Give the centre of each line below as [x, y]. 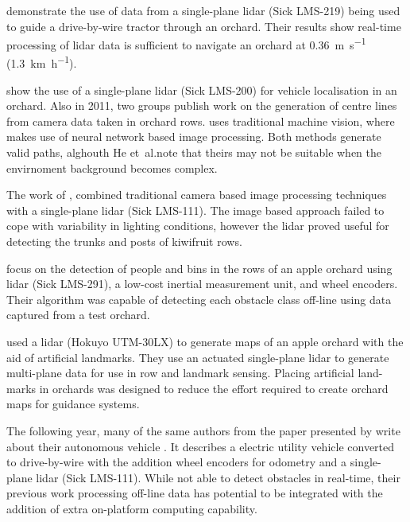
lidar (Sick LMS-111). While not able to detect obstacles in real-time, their [218, 477]
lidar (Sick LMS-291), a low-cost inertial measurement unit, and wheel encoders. [202, 284]
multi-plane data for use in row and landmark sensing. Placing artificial [180, 373]
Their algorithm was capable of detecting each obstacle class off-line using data [199, 299]
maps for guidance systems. [73, 404]
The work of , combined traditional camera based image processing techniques [197, 195]
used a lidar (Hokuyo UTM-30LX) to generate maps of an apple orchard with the [205, 341]
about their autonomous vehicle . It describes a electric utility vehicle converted [201, 446]
